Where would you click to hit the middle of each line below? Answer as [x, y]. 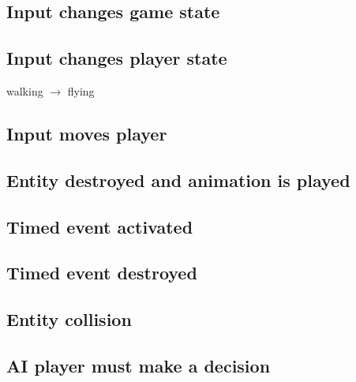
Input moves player [87, 133]
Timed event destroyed [102, 273]
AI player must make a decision [139, 365]
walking [25, 90]
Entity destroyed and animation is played [178, 180]
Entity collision [69, 319]
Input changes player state [117, 58]
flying [81, 90]
